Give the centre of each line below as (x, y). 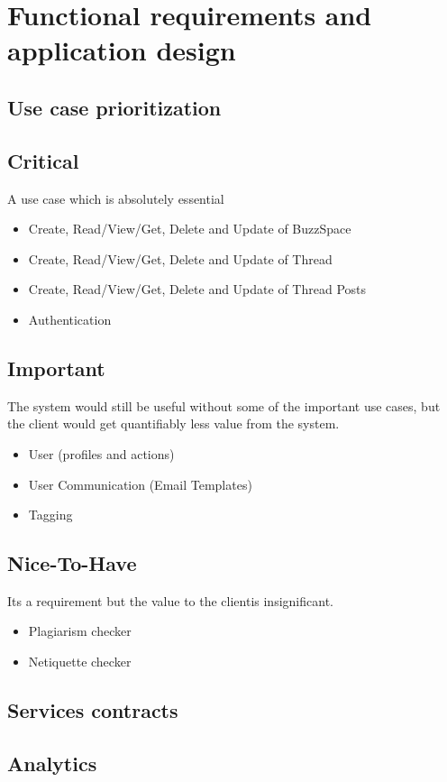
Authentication (70, 319)
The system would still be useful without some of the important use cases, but (224, 405)
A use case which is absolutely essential (116, 198)
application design (122, 50)
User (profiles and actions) (101, 453)
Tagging (50, 515)
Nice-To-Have (72, 563)
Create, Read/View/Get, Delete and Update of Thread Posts (197, 289)
